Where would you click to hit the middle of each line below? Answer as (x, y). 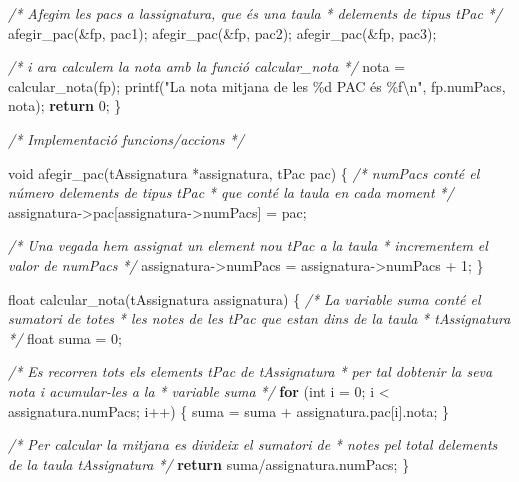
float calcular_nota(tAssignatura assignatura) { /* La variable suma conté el (244, 298)
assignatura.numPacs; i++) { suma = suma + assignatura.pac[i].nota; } (229, 410)
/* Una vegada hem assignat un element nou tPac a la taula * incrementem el (248, 245)
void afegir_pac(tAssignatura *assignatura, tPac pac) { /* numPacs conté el (244, 172)
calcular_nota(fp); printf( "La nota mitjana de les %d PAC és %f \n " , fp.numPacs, (257, 85)
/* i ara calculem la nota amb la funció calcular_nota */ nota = (207, 66)
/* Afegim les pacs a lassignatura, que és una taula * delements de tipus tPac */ (255, 13)
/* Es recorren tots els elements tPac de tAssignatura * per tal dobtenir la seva (250, 371)
